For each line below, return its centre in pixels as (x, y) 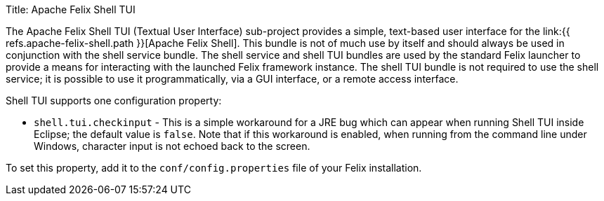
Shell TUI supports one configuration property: (114, 100)
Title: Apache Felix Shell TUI (71, 9)
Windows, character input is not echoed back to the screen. (172, 146)
